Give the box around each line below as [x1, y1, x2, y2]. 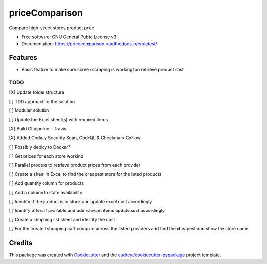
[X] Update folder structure [9, 89, 64, 95]
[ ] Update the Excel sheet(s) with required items [9, 116, 108, 122]
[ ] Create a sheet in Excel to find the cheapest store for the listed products [9, 171, 162, 177]
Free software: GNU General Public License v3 [21, 34, 117, 40]
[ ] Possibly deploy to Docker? [9, 144, 71, 150]
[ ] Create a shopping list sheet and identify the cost [9, 216, 115, 222]
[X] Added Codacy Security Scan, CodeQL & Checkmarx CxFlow [9, 135, 141, 141]
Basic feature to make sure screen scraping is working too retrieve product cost [21, 67, 184, 73]
